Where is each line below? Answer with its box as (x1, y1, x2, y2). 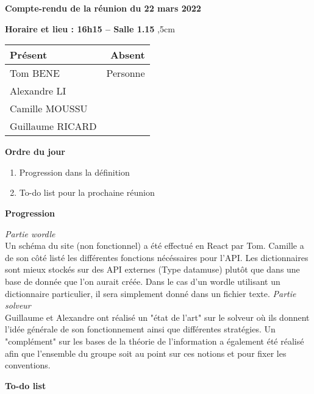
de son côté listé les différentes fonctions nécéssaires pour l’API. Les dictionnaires (5, 251, 309, 263)
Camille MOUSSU (10, 101, 88, 116)
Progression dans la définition (19, 165, 130, 178)
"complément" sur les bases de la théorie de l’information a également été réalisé (5, 334, 304, 347)
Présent (10, 48, 48, 62)
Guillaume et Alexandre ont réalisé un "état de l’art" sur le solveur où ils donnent (5, 310, 310, 323)
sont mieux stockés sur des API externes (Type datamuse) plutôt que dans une (5, 263, 300, 276)
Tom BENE (10, 66, 60, 81)
